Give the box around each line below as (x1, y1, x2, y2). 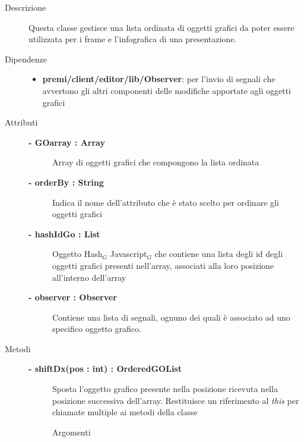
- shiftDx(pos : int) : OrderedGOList (28, 362, 182, 375)
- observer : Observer (28, 291, 117, 303)
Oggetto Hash (52, 247, 103, 260)
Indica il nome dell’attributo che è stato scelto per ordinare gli (52, 196, 279, 208)
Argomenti (52, 425, 91, 438)
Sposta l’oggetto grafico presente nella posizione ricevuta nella (52, 383, 278, 395)
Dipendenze (5, 52, 47, 65)
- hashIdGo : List (28, 227, 100, 240)
